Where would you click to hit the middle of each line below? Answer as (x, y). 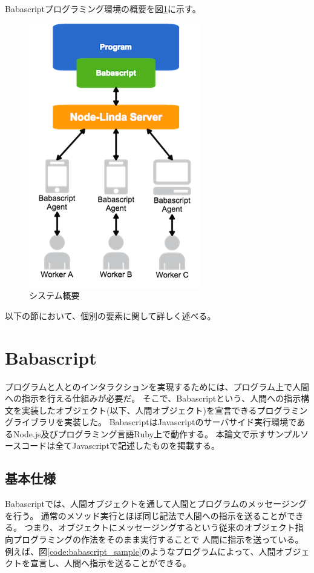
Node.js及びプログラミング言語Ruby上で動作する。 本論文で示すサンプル (157, 433)
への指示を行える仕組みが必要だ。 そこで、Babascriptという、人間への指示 (153, 398)
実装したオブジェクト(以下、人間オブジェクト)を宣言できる (139, 410)
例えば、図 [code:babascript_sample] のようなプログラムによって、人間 (140, 551)
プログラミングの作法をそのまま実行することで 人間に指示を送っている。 (158, 539)
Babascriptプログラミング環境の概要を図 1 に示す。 (103, 8)
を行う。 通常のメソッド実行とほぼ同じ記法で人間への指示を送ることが (146, 515)
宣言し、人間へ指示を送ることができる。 (110, 563)
